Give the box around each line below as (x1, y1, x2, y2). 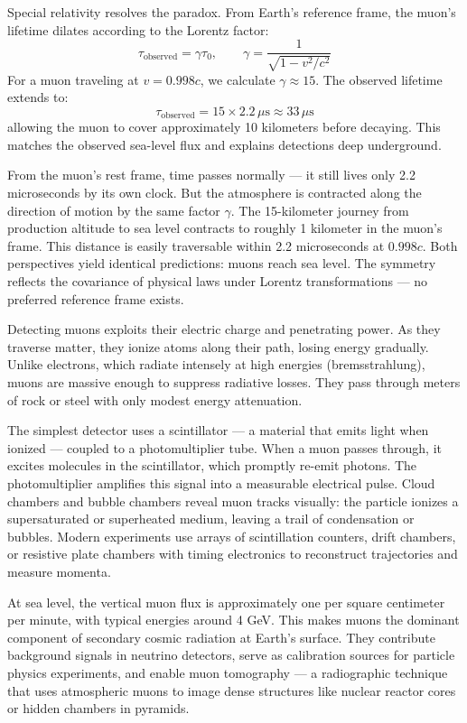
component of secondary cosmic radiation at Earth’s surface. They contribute (7, 627, 435, 646)
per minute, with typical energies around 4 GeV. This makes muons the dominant (7, 610, 460, 629)
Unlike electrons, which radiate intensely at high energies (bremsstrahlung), (7, 355, 425, 374)
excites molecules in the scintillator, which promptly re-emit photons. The (7, 456, 417, 475)
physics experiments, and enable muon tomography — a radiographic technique (7, 663, 448, 681)
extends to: (7, 88, 69, 107)
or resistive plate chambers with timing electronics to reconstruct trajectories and (7, 544, 458, 563)
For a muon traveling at (7, 70, 139, 88)
